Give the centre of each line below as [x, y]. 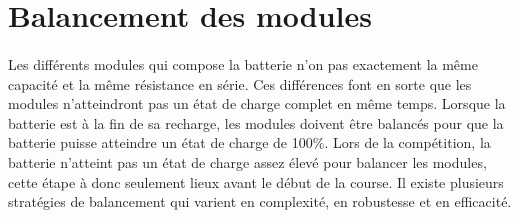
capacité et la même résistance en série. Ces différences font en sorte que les [240, 83]
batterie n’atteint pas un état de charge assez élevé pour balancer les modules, [247, 161]
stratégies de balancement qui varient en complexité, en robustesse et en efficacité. [260, 201]
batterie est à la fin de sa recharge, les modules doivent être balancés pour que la [256, 122]
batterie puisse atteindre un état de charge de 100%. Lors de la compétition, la [249, 142]
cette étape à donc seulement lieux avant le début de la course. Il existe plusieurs [256, 181]
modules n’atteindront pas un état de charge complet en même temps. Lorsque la [257, 103]
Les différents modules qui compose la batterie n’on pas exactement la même [243, 63]
